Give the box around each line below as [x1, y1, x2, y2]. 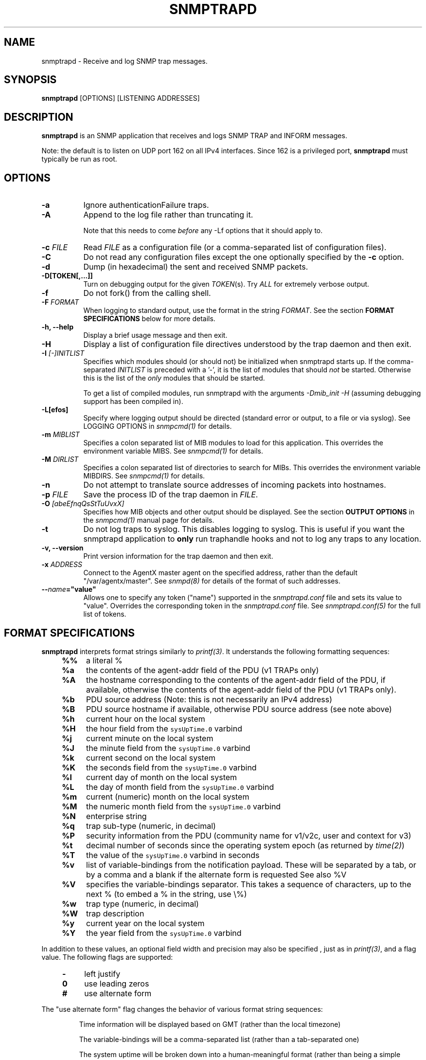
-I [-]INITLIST [41, 349, 85, 358]
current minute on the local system [86, 733, 213, 743]
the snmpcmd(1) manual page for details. [83, 516, 214, 525]
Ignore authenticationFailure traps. [83, 200, 209, 210]
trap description [86, 908, 144, 918]
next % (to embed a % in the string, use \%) [86, 889, 247, 899]
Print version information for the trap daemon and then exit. [83, 552, 273, 561]
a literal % [86, 655, 123, 665]
